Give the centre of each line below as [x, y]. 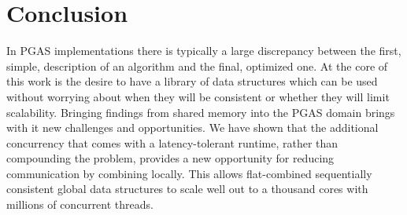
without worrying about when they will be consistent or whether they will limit [198, 96]
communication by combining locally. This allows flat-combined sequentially [189, 173]
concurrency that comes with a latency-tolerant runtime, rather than [172, 142]
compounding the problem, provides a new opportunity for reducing [170, 158]
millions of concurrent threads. [80, 204]
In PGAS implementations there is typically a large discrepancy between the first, [204, 51]
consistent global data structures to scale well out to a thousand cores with [187, 189]
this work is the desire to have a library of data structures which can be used [192, 81]
